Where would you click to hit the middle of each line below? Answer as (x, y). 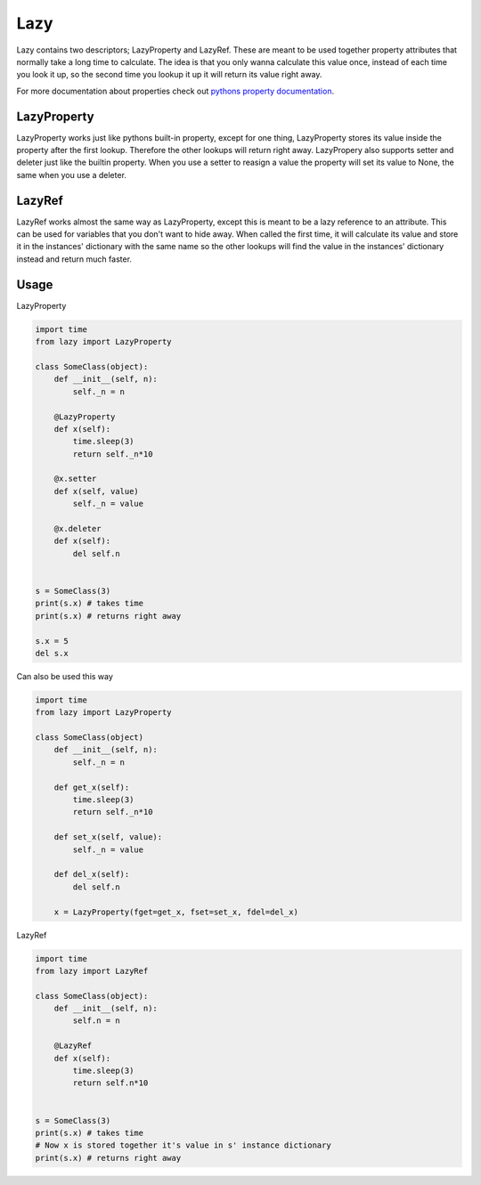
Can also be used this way (65, 676)
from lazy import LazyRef (92, 971)
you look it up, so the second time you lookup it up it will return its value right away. (169, 75)
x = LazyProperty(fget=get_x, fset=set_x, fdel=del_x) (176, 912)
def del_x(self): (92, 874)
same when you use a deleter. (71, 175)
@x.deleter (77, 529)
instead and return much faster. (74, 259)
